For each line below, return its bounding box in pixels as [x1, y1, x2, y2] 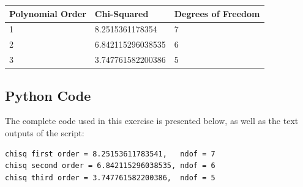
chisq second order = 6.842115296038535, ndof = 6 [5, 161, 215, 170]
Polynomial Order [9, 7, 86, 20]
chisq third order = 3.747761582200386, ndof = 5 [5, 173, 215, 182]
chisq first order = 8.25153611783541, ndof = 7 [5, 149, 215, 158]
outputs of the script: [5, 126, 84, 139]
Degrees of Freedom [174, 7, 260, 20]
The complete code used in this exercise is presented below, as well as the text [5, 114, 299, 127]
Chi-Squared [94, 7, 149, 20]
